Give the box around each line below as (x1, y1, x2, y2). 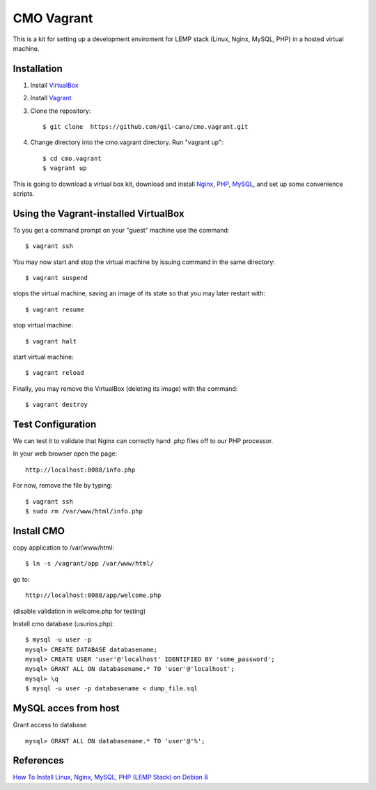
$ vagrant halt (25, 337, 77, 345)
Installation (13, 63, 63, 75)
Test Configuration (13, 418, 97, 430)
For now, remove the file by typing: (13, 481, 113, 490)
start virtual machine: (13, 353, 74, 361)
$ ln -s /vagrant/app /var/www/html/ (25, 559, 155, 568)
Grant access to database (13, 721, 87, 729)
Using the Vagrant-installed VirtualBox (13, 208, 185, 219)
